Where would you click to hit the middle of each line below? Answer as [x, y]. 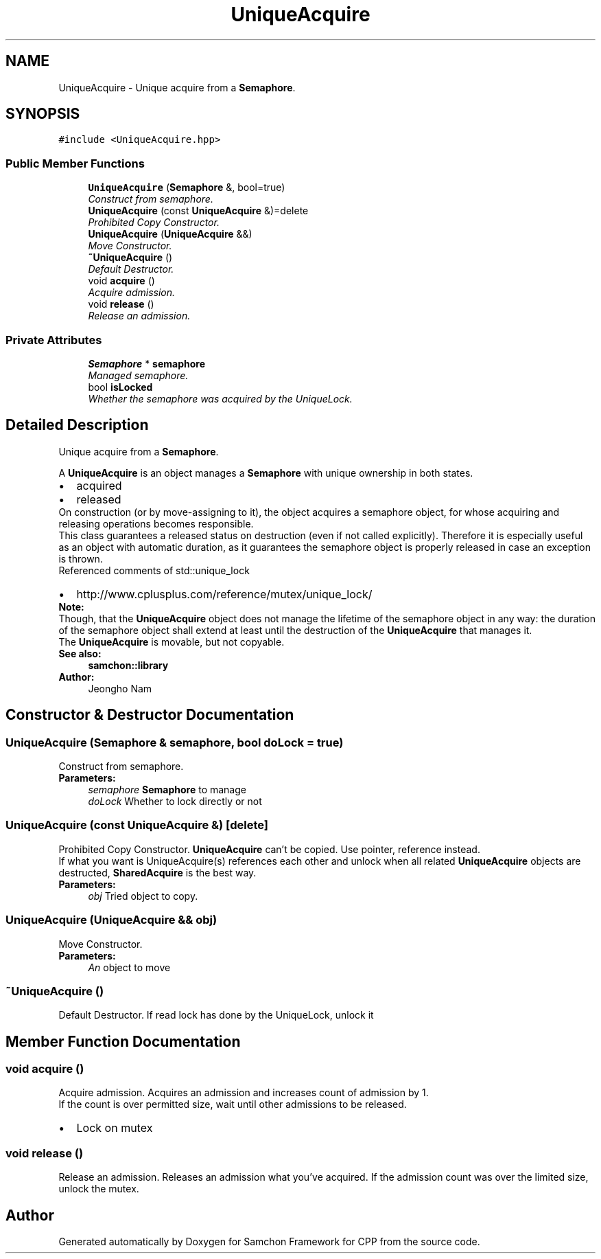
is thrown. [81, 558]
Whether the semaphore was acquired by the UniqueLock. [220, 398]
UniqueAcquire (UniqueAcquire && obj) [111, 920]
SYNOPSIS [43, 114]
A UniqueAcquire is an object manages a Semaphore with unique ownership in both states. [266, 473]
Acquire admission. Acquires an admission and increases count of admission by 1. [244, 1093]
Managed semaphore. [138, 375]
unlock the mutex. [99, 1189]
